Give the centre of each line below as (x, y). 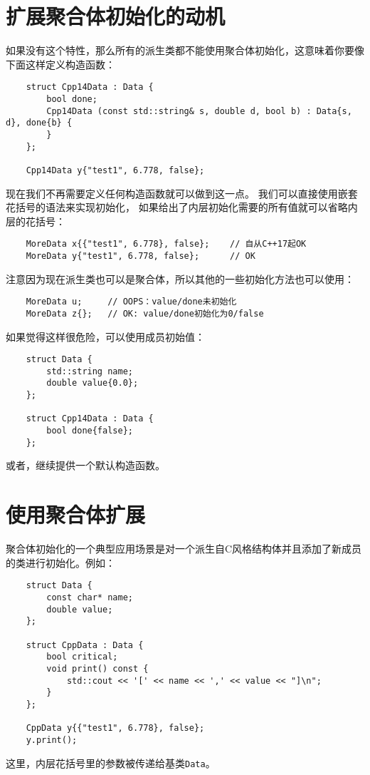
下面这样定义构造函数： (60, 64)
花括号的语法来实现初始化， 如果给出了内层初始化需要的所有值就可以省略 (177, 207)
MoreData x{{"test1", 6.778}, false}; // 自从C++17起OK (166, 244)
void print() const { (97, 668)
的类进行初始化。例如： (60, 562)
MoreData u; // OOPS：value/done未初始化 (131, 302)
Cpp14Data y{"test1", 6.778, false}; (115, 170)
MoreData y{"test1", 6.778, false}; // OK (141, 256)
